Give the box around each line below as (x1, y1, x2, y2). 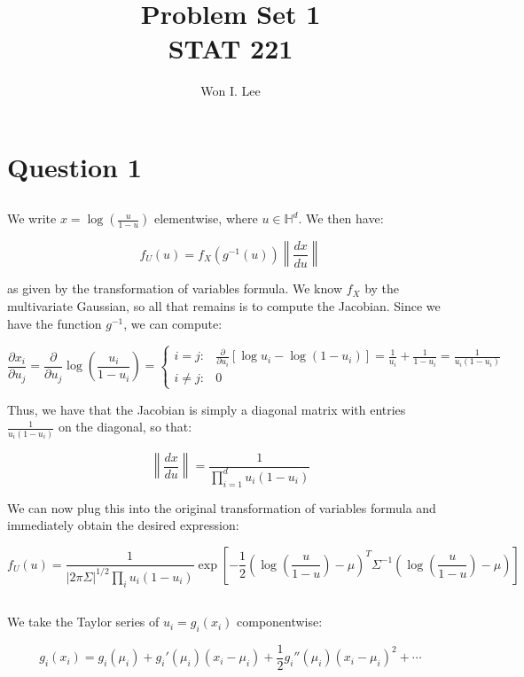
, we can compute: (123, 314, 223, 332)
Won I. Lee (200, 82, 261, 100)
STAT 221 (168, 30, 293, 66)
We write (7, 209, 57, 228)
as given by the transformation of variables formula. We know (7, 279, 343, 298)
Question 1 (7, 148, 142, 184)
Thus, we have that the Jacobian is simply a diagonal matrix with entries (7, 400, 406, 418)
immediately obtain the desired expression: (7, 516, 239, 534)
